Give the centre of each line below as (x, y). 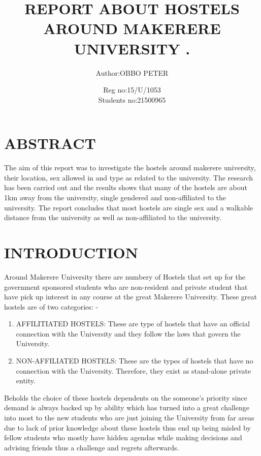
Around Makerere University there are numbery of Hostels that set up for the (125, 276)
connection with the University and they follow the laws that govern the (128, 333)
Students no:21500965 (132, 99)
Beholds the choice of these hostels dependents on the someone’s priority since (126, 397)
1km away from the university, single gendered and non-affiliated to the (115, 197)
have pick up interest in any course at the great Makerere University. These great (130, 297)
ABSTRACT (50, 143)
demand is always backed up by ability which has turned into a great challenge (127, 407)
